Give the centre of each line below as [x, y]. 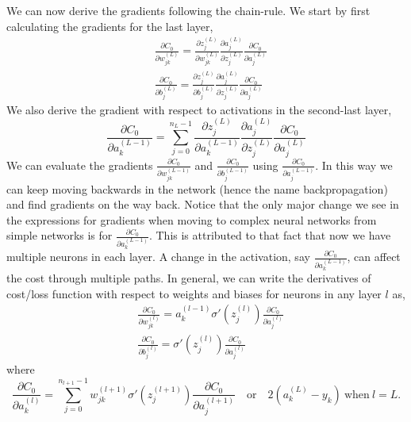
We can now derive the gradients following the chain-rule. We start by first [188, 10]
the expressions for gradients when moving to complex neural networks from [192, 219]
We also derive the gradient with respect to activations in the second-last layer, [199, 109]
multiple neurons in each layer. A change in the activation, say [158, 257]
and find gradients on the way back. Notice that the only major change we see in [203, 204]
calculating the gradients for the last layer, [110, 26]
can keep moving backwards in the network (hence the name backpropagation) [197, 188]
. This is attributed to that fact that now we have [270, 235]
